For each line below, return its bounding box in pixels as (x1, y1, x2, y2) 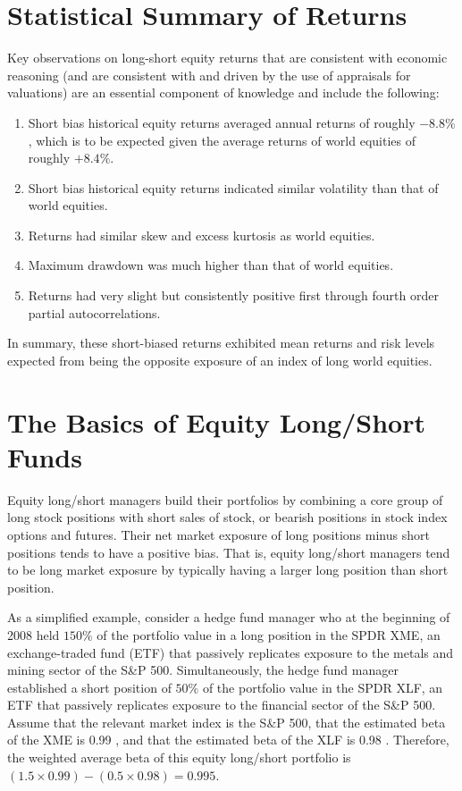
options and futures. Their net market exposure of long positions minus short (7, 525, 430, 543)
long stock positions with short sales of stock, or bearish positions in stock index (7, 508, 448, 526)
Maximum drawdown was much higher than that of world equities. (28, 256, 394, 274)
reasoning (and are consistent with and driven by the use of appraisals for (7, 65, 411, 84)
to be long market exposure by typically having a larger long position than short (7, 560, 449, 579)
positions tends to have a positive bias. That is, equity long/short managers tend (7, 543, 450, 561)
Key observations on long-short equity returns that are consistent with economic (7, 48, 448, 67)
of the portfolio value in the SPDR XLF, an (202, 677, 443, 696)
